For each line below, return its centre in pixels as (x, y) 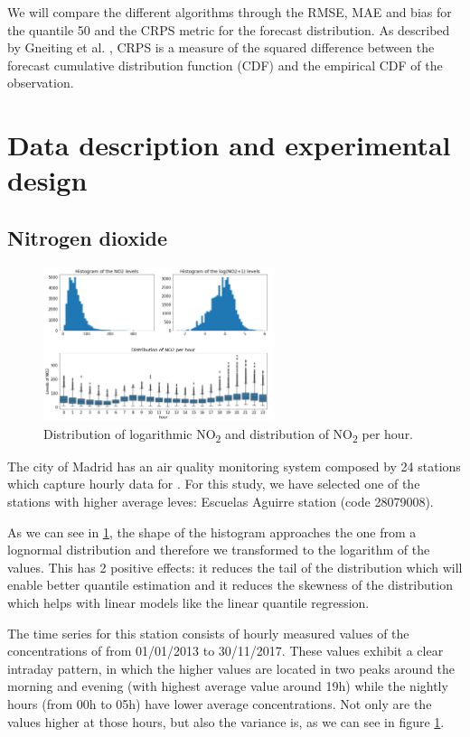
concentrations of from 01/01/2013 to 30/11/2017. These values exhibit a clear (226, 651)
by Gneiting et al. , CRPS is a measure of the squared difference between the (221, 47)
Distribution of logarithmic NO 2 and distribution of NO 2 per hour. (229, 434)
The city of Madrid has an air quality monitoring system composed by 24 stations (234, 466)
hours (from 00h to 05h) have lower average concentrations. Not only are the (220, 703)
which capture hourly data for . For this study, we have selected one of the (214, 484)
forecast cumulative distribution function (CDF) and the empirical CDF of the (225, 65)
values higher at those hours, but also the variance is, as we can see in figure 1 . (226, 721)
